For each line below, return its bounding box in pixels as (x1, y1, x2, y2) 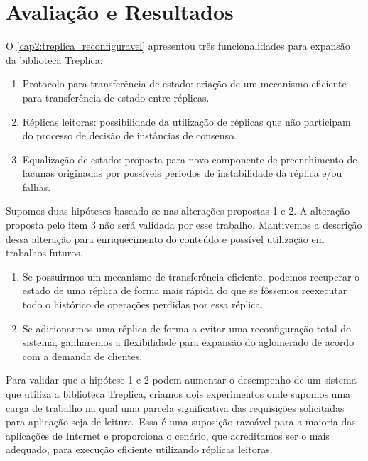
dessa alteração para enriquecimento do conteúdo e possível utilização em (6, 231, 325, 246)
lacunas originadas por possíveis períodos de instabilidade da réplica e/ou (22, 166, 342, 180)
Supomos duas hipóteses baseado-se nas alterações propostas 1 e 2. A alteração (6, 203, 350, 218)
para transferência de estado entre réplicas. (22, 90, 210, 104)
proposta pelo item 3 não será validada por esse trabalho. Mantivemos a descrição (6, 217, 362, 232)
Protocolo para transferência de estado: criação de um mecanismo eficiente (22, 76, 347, 91)
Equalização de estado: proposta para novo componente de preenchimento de (22, 151, 357, 166)
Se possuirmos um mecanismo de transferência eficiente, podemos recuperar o (22, 269, 360, 283)
